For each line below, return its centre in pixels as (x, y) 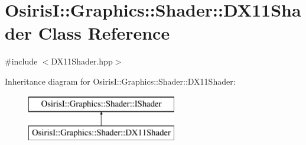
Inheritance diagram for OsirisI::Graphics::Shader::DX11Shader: (120, 81)
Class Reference (104, 33)
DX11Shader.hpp (82, 61)
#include (21, 61)
